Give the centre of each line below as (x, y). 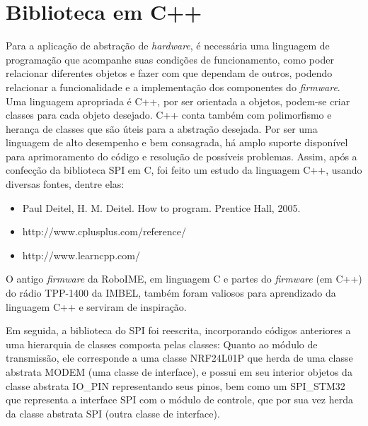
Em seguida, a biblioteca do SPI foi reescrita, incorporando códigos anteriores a (178, 330)
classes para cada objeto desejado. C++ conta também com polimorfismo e (169, 115)
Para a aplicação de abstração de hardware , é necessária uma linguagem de (168, 46)
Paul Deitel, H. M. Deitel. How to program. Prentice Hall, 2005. (161, 207)
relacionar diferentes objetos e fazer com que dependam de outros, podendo (169, 73)
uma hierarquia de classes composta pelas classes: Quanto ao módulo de (162, 344)
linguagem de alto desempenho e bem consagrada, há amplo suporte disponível (177, 142)
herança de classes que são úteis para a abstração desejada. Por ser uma (162, 128)
